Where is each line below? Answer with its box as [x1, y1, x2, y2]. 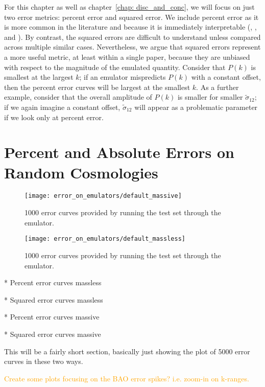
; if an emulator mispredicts [79, 72, 166, 82]
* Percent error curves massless [4, 277, 102, 288]
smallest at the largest [4, 72, 74, 82]
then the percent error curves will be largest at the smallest [4, 81, 190, 92]
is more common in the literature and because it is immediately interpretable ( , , [4, 21, 257, 32]
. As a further [196, 81, 239, 92]
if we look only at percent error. [4, 111, 104, 122]
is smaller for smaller [177, 92, 243, 102]
